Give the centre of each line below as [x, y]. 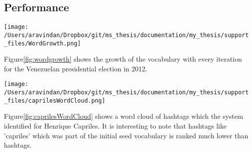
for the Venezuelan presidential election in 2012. [76, 68]
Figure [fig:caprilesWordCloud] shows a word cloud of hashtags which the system [124, 116]
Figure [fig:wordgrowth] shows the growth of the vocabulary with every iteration [123, 59]
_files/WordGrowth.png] [42, 43]
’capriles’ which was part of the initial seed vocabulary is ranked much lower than [126, 135]
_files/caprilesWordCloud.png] [55, 100]
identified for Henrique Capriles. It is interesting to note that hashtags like [115, 125]
